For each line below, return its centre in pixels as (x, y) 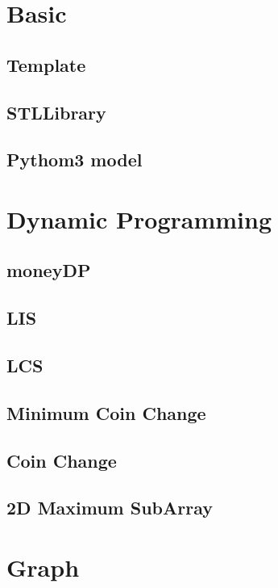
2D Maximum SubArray (110, 508)
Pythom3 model (75, 160)
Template (46, 64)
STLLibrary (56, 112)
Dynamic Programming (139, 218)
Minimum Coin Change (106, 412)
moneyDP (49, 270)
